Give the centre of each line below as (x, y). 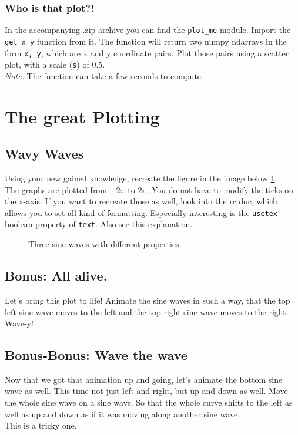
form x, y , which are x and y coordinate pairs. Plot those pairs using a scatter (147, 53)
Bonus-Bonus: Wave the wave (96, 355)
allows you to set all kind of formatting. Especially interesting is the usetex (141, 212)
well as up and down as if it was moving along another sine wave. (123, 414)
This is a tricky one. (41, 425)
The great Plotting (82, 116)
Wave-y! (19, 323)
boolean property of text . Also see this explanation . (99, 224)
